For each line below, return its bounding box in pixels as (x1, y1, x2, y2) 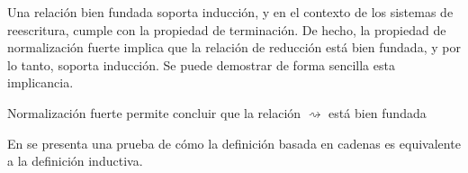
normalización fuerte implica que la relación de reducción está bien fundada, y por (7, 38, 461, 57)
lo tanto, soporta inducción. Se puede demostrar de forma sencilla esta (7, 55, 395, 74)
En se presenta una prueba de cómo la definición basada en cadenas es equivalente (7, 133, 461, 152)
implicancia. (7, 73, 74, 92)
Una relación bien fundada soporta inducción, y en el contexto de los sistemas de (7, 3, 454, 21)
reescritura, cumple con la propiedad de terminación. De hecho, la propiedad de (7, 20, 446, 39)
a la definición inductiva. (7, 151, 143, 170)
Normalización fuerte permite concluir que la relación (7, 103, 301, 122)
